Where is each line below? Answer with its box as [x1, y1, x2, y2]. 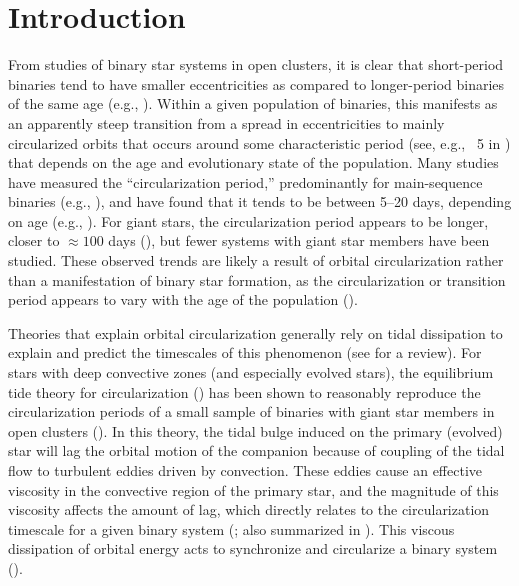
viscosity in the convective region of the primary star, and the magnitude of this [8, 479, 499, 500]
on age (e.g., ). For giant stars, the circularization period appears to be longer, [8, 210, 489, 231]
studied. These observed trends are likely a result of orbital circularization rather [8, 250, 504, 271]
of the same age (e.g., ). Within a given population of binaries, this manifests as [8, 93, 498, 114]
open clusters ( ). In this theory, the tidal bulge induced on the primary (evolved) [8, 420, 503, 441]
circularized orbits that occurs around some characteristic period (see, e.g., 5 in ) [8, 132, 511, 153]
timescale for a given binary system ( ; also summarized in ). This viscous [8, 518, 455, 539]
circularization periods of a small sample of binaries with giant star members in [8, 401, 495, 422]
